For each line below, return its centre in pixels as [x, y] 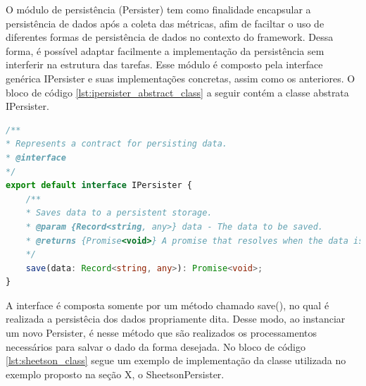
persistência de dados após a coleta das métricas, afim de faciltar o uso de [165, 23]
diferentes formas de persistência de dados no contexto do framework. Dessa [170, 37]
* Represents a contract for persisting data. [116, 144]
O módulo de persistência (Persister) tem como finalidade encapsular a [158, 9]
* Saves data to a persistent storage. [119, 213]
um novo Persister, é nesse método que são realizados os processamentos [162, 333]
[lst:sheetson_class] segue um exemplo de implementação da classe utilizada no [176, 360]
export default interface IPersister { [99, 186]
